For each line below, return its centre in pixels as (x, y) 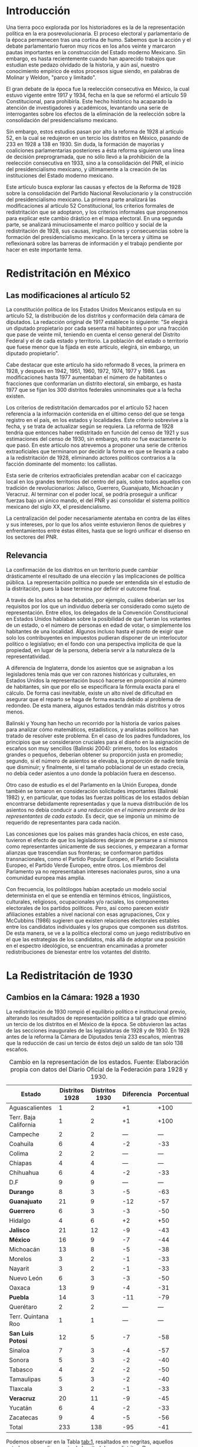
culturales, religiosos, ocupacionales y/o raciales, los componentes (88, 902)
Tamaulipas (25, 1379)
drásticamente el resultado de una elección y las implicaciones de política (96, 576)
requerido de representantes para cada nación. (63, 822)
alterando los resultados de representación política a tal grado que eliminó (96, 1018)
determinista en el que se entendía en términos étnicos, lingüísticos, (89, 895)
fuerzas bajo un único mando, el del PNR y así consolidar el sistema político (98, 500)
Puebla (19, 1297)
